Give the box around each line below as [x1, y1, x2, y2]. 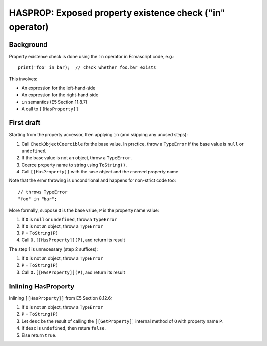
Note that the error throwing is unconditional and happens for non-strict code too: [9, 177, 176, 183]
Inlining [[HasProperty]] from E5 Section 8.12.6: [9, 295, 112, 301]
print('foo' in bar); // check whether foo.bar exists [18, 65, 156, 70]
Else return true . [21, 332, 57, 338]
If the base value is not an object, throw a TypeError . [21, 155, 132, 161]
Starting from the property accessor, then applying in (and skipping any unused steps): [9, 132, 188, 138]
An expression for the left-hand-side [21, 85, 96, 91]
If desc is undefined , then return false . [21, 325, 106, 331]
